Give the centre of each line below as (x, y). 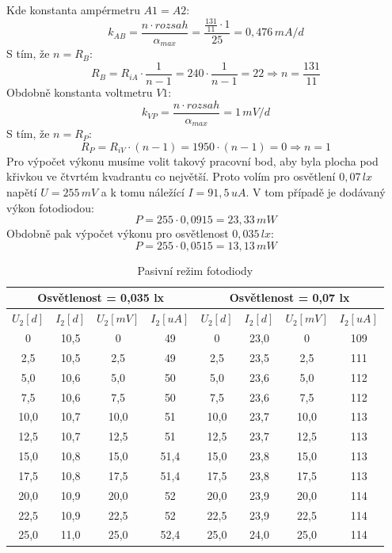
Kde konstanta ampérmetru (73, 10)
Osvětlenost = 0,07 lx (289, 297)
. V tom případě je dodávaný (316, 191)
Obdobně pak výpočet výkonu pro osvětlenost (118, 233)
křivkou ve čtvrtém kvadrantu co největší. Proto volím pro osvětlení (171, 176)
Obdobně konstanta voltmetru (80, 92)
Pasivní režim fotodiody (195, 270)
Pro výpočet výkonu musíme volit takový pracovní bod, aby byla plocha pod (192, 160)
